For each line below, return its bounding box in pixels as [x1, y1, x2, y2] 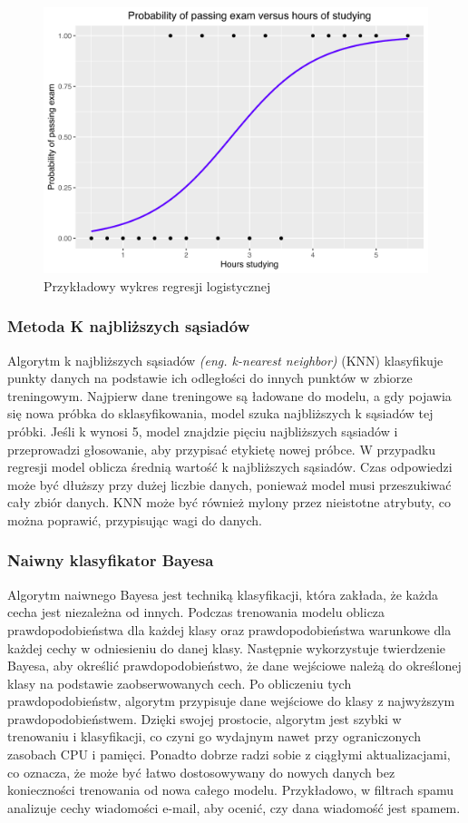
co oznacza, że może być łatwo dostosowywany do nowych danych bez [7, 762, 395, 781]
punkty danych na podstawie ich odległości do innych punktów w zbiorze [7, 368, 413, 387]
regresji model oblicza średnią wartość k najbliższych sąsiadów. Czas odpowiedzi [7, 457, 453, 476]
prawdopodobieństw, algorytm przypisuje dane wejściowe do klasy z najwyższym [7, 691, 455, 710]
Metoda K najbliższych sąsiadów [7, 315, 250, 338]
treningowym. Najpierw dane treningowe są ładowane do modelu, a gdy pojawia [7, 386, 452, 405]
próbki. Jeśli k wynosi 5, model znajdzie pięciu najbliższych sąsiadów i [7, 421, 398, 440]
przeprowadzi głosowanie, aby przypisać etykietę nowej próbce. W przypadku [7, 439, 436, 458]
